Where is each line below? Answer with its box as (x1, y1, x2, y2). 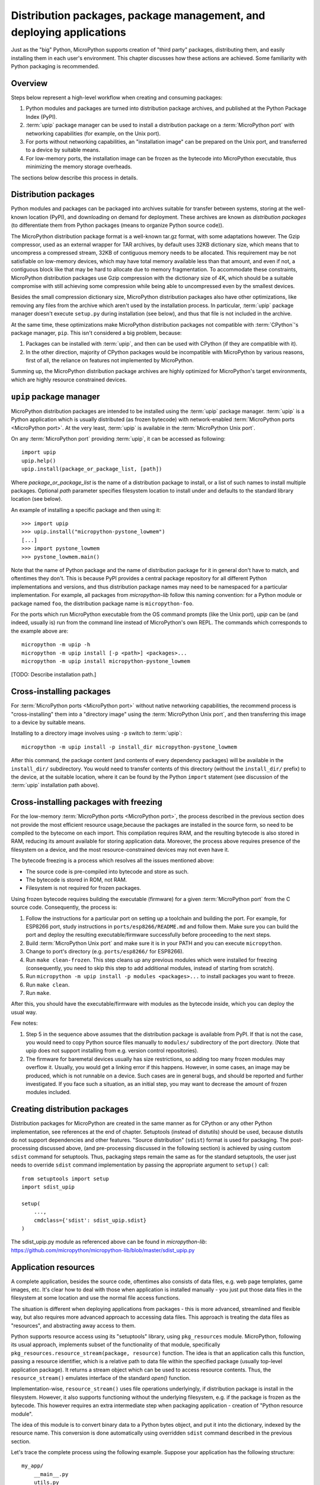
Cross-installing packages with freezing (11, 797, 162, 807)
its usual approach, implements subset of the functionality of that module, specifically (11, 1341, 220, 1348)
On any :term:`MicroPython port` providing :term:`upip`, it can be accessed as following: (11, 435, 226, 442)
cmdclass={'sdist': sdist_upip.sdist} (33, 1217, 147, 1224)
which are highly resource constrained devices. (11, 376, 127, 383)
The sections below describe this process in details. (11, 174, 138, 181)
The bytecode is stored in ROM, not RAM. (25, 876, 127, 883)
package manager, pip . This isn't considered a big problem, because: (11, 329, 182, 336)
